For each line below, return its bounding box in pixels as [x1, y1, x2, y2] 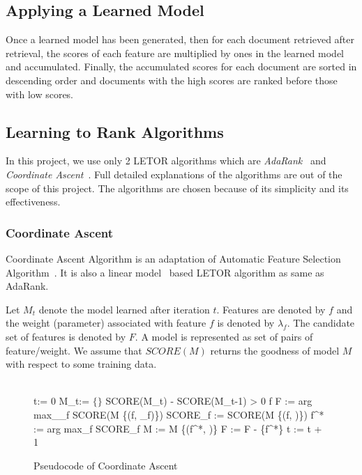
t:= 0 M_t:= [33, 394, 90, 408]
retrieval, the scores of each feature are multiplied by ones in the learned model [6, 45, 344, 60]
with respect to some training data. [6, 357, 157, 371]
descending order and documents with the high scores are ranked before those [6, 72, 338, 87]
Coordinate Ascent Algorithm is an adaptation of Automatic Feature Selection [6, 251, 341, 265]
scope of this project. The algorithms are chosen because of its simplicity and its [6, 180, 349, 195]
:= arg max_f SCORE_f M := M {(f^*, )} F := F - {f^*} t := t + [33, 421, 322, 435]
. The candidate [287, 316, 355, 330]
